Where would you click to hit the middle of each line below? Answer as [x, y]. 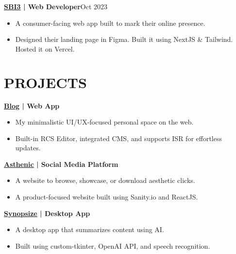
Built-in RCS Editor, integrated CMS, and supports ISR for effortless [119, 138]
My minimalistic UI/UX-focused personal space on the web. [104, 122]
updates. [28, 148]
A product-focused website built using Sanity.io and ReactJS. [107, 197]
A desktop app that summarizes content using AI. [90, 229]
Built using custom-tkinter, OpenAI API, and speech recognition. [113, 245]
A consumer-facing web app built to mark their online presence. [110, 23]
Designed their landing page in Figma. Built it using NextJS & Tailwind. [124, 39]
